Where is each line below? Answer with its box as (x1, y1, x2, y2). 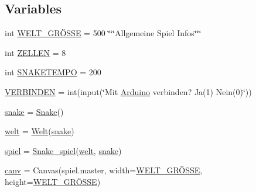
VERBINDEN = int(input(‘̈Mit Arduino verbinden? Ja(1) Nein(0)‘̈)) (5, 85, 252, 97)
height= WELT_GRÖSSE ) (5, 175, 101, 187)
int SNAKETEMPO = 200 (5, 66, 101, 78)
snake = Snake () (5, 105, 64, 117)
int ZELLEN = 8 (5, 46, 66, 58)
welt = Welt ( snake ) (5, 125, 74, 137)
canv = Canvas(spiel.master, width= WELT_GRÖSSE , (5, 164, 203, 176)
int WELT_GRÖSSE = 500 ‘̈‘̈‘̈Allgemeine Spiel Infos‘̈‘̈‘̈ (5, 27, 202, 39)
